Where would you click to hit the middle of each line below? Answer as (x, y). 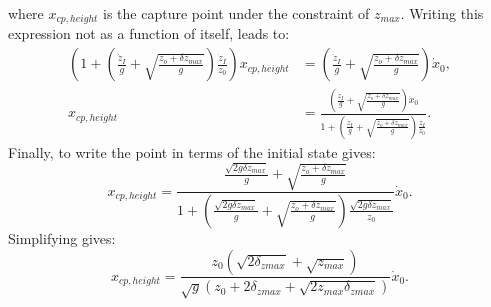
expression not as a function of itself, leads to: (149, 33)
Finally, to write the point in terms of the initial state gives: (192, 151)
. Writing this (442, 13)
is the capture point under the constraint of (236, 13)
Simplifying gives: (62, 237)
